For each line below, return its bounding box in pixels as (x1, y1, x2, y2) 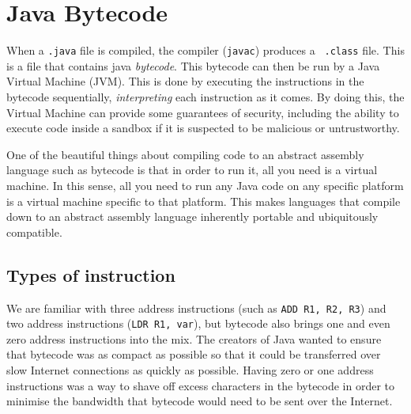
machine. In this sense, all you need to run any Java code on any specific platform (6, 177, 404, 193)
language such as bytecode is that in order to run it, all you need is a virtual (6, 161, 378, 178)
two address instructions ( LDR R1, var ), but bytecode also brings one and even (6, 315, 390, 332)
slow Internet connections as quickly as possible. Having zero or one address (6, 362, 374, 378)
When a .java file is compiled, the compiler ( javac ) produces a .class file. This (6, 42, 405, 59)
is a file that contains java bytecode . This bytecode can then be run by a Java (6, 57, 380, 74)
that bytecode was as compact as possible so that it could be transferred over (6, 346, 381, 363)
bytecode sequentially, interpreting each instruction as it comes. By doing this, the (6, 88, 405, 104)
